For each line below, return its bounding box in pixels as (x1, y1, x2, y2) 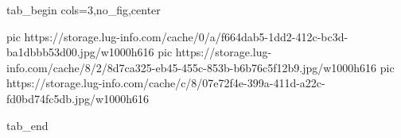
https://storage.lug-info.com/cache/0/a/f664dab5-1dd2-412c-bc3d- (24, 28, 348, 44)
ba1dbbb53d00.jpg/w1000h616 (6, 44, 154, 60)
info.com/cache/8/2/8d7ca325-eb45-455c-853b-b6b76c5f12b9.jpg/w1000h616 (6, 59, 377, 75)
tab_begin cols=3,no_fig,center (6, 2, 161, 17)
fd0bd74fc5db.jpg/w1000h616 (6, 90, 149, 106)
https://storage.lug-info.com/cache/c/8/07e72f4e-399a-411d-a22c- (6, 75, 325, 91)
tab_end (6, 117, 49, 133)
